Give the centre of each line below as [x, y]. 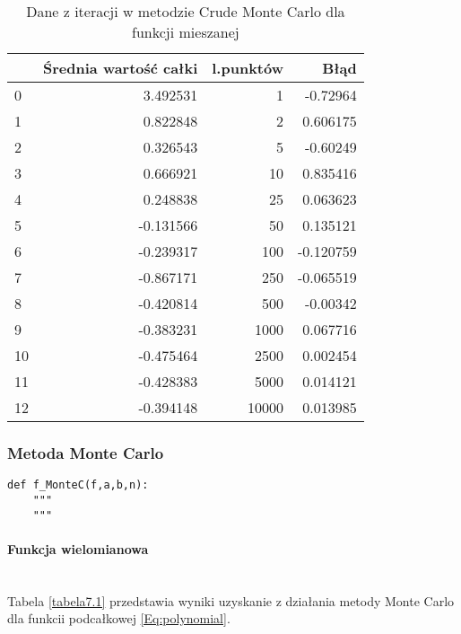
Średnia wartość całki [121, 68]
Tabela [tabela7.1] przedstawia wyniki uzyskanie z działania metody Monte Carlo [231, 600]
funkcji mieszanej [186, 32]
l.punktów [248, 68]
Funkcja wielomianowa [78, 548]
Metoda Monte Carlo [86, 452]
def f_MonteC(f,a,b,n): [78, 485]
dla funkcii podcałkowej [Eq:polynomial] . [119, 618]
